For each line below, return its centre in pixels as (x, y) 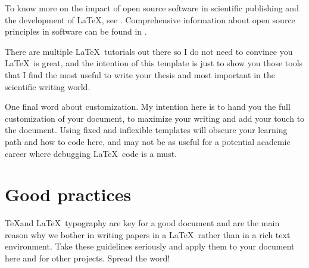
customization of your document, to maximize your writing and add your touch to (155, 118)
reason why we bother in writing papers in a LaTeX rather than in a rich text (148, 234)
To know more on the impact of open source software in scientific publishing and (152, 8)
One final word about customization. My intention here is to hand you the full (148, 107)
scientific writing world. (48, 86)
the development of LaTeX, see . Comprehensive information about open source (150, 19)
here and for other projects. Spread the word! (88, 258)
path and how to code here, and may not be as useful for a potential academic (148, 141)
